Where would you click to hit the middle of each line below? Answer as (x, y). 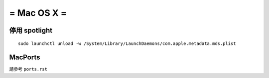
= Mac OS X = (38, 13)
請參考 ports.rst (28, 69)
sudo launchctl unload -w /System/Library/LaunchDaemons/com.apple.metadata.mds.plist (127, 43)
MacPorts (25, 58)
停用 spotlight (31, 30)
